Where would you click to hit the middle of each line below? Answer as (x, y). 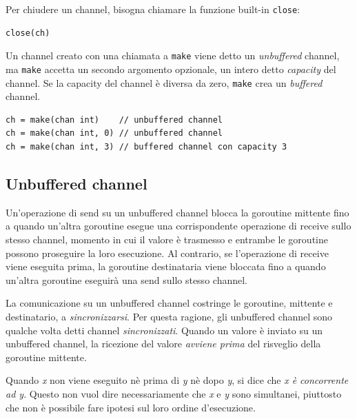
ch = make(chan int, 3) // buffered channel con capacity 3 (146, 147)
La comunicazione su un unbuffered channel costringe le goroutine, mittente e (169, 303)
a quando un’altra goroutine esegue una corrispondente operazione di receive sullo (178, 226)
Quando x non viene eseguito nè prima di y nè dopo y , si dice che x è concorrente (177, 380)
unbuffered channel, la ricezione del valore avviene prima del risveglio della (163, 344)
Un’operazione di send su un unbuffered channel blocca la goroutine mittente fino (177, 212)
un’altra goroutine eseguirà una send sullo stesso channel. (126, 279)
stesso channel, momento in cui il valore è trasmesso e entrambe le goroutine (167, 239)
